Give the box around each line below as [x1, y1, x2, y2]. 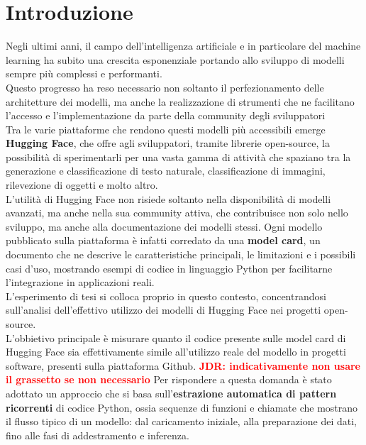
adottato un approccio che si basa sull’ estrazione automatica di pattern [6, 385, 337, 400]
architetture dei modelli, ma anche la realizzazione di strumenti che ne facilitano [6, 94, 355, 109]
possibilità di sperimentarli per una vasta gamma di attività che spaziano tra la [6, 149, 351, 164]
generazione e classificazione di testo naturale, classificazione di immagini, [6, 163, 326, 178]
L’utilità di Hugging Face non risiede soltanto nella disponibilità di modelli [6, 191, 331, 206]
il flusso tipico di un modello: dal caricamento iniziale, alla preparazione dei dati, [6, 414, 357, 429]
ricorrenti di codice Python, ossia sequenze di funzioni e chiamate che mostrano [6, 400, 358, 414]
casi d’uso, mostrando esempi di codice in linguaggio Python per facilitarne [6, 260, 333, 275]
